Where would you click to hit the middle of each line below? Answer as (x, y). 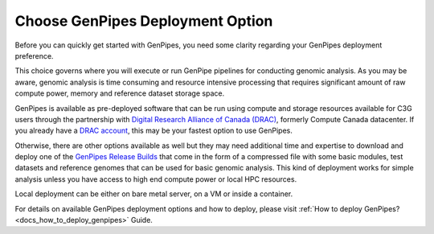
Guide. (141, 220)
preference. (34, 55)
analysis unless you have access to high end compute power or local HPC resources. (156, 179)
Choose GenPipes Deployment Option (144, 21)
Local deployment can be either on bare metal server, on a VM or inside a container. (154, 194)
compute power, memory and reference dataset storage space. (120, 93)
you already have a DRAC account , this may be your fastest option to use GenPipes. (154, 131)
